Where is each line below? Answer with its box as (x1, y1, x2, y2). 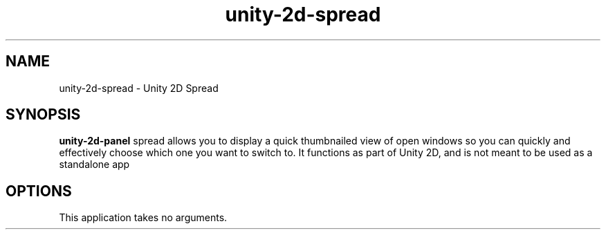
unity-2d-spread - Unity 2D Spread (59, 82, 219, 94)
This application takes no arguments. (59, 211, 228, 224)
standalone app (59, 158, 130, 171)
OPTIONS (6, 182, 72, 200)
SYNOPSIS (6, 106, 81, 124)
